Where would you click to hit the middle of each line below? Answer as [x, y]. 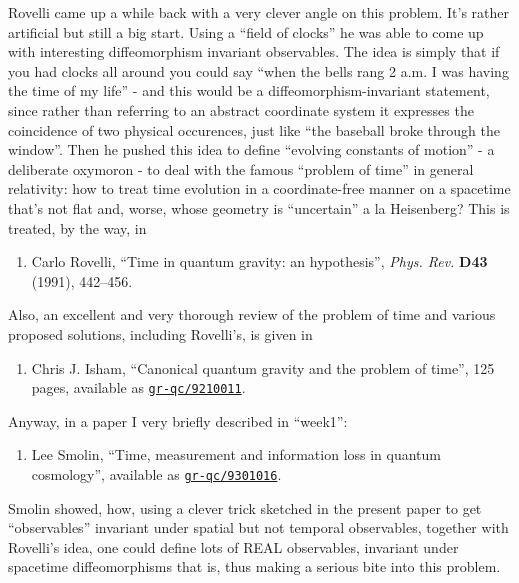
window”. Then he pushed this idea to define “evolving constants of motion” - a [251, 149]
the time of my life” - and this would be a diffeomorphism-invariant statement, [249, 90]
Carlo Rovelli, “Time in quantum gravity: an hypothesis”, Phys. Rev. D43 [259, 261]
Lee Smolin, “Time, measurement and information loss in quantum [236, 454]
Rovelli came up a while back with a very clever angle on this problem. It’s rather [259, 12]
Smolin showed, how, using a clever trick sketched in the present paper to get [245, 507]
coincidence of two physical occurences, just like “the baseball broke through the [254, 129]
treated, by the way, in [77, 227]
